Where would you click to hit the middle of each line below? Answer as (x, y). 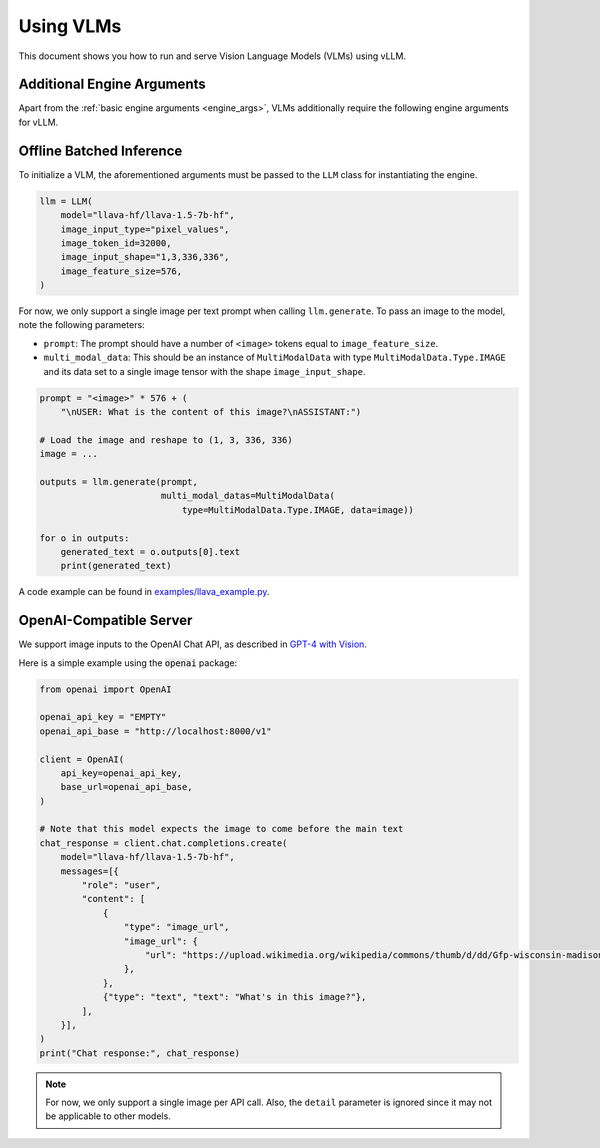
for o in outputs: (84, 538)
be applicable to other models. (108, 1116)
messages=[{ (90, 871)
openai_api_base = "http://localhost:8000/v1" (155, 731)
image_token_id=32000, (116, 243)
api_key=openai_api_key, (121, 773)
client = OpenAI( (82, 759)
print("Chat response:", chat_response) (139, 1053)
